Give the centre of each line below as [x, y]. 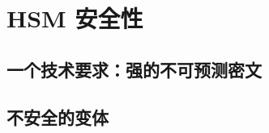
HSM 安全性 [75, 18]
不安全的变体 [58, 116]
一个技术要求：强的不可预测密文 [134, 69]
